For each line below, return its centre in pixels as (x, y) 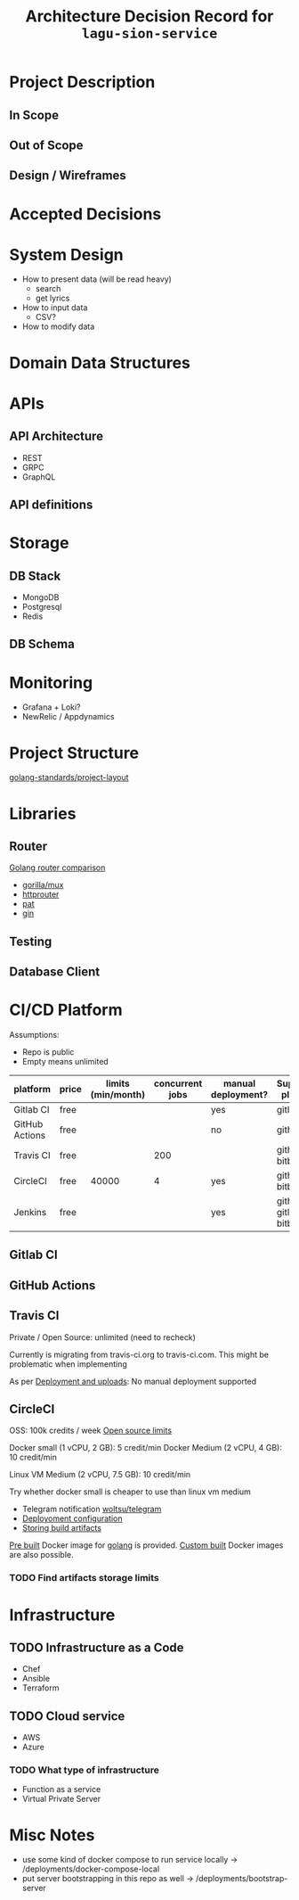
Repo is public (48, 1052)
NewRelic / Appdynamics (68, 717)
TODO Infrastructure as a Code (97, 1647)
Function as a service (61, 1789)
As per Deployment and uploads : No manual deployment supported (133, 1381)
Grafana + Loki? (52, 707)
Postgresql (42, 607)
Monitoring (51, 683)
